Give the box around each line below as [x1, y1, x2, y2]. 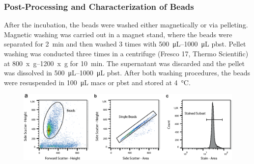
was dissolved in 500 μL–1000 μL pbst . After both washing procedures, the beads [4, 68, 251, 78]
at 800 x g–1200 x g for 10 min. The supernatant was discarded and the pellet [4, 58, 245, 68]
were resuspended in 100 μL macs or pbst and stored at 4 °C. [4, 77, 191, 87]
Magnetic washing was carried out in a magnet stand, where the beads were [4, 29, 232, 39]
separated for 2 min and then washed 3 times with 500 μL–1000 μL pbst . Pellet [4, 39, 246, 49]
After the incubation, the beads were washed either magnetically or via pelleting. [4, 20, 248, 30]
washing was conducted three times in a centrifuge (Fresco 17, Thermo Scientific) [4, 48, 249, 58]
